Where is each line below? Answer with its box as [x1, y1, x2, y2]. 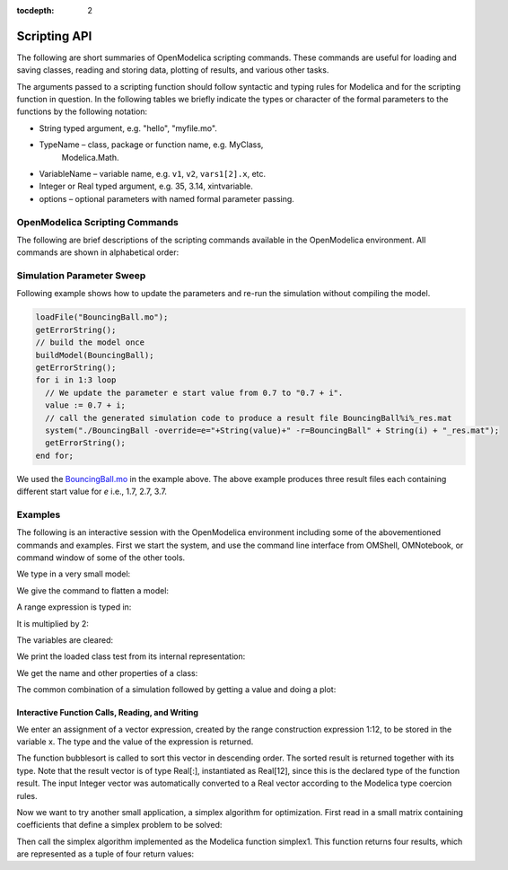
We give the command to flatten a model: [16, 584, 170, 596]
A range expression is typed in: [16, 602, 132, 612]
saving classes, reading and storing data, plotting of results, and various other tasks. [16, 65, 329, 75]
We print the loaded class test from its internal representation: [16, 651, 246, 662]
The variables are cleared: [16, 635, 114, 646]
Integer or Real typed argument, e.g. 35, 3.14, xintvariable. [39, 180, 253, 192]
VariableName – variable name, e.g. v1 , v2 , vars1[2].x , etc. [39, 169, 267, 180]
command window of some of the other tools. [16, 552, 186, 563]
